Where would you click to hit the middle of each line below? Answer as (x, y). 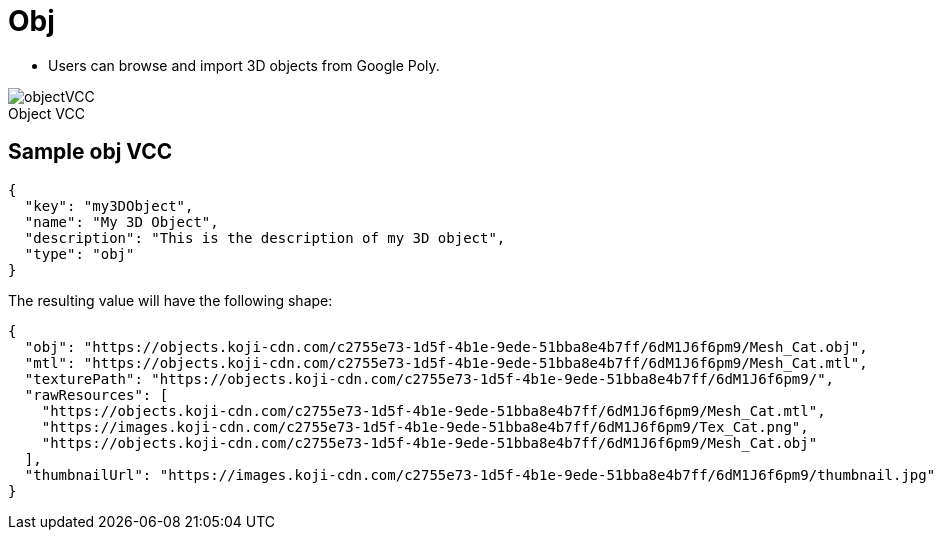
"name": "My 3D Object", (121, 221)
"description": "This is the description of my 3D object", (265, 237)
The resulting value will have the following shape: (170, 300)
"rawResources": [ (96, 394)
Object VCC (46, 113)
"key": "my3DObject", (109, 205)
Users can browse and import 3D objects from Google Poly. (244, 65)
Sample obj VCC (90, 152)
